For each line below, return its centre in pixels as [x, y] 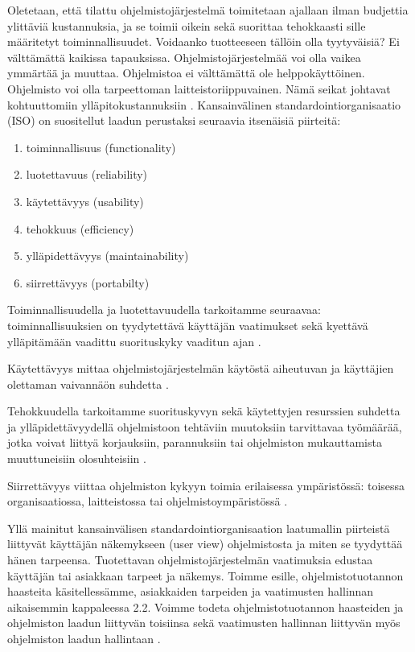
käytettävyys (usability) [85, 201]
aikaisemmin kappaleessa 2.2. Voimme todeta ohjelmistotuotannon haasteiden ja [205, 607]
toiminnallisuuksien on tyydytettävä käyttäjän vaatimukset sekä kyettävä [188, 325]
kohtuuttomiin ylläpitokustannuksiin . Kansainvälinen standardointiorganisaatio [204, 104]
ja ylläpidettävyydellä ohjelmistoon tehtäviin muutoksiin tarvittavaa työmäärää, [205, 426]
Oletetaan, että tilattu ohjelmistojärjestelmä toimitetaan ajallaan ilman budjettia [208, 10]
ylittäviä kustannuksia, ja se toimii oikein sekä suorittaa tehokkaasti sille [187, 25]
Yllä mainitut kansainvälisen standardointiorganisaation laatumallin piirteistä [199, 528]
